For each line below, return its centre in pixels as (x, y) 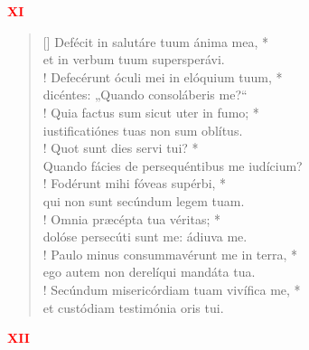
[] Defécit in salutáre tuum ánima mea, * (155, 41)
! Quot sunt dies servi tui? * (121, 148)
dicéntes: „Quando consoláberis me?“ (145, 95)
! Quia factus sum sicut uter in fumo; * (151, 112)
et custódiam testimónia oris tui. (133, 307)
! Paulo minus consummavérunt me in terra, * (170, 254)
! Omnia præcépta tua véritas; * (131, 218)
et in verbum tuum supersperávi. (134, 59)
